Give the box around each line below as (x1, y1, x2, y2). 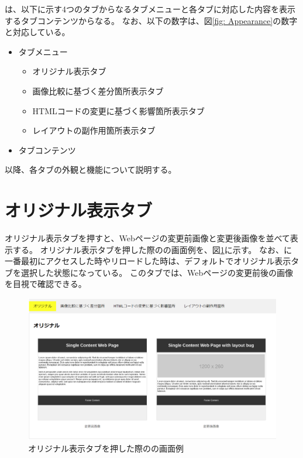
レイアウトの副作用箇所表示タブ (32, 124, 156, 136)
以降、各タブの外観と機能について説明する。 (5, 163, 177, 176)
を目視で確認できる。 (5, 278, 87, 290)
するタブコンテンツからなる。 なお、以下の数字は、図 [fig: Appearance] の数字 (5, 14, 298, 26)
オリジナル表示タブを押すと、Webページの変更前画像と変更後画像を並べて (5, 232, 290, 244)
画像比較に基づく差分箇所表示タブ (32, 84, 164, 97)
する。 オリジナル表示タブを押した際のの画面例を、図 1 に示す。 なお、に (12, 243, 292, 255)
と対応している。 (5, 26, 70, 38)
